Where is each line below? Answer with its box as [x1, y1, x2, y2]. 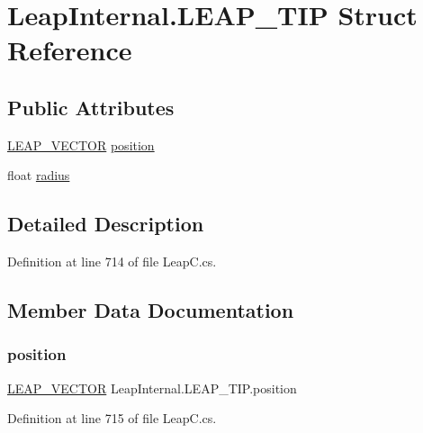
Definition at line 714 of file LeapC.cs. [7, 252, 217, 271]
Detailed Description [7, 210, 204, 238]
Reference [7, 32, 132, 68]
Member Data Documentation [7, 296, 294, 324]
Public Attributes [7, 93, 175, 121]
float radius [7, 166, 70, 185]
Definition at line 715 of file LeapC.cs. [7, 409, 217, 428]
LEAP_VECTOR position [7, 135, 155, 154]
